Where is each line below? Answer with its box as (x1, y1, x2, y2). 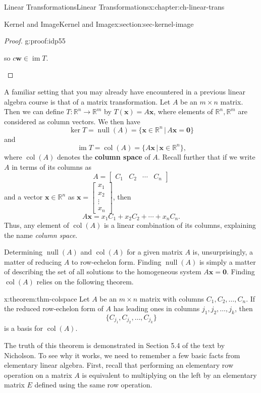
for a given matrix (127, 247, 183, 257)
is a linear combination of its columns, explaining (103, 220, 256, 230)
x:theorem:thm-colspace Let (4, 293, 90, 304)
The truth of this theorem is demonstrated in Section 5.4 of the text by (4, 340, 225, 351)
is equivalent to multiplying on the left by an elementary (82, 369, 257, 380)
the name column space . (4, 229, 78, 240)
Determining (4, 247, 43, 257)
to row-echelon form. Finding (71, 256, 162, 267)
